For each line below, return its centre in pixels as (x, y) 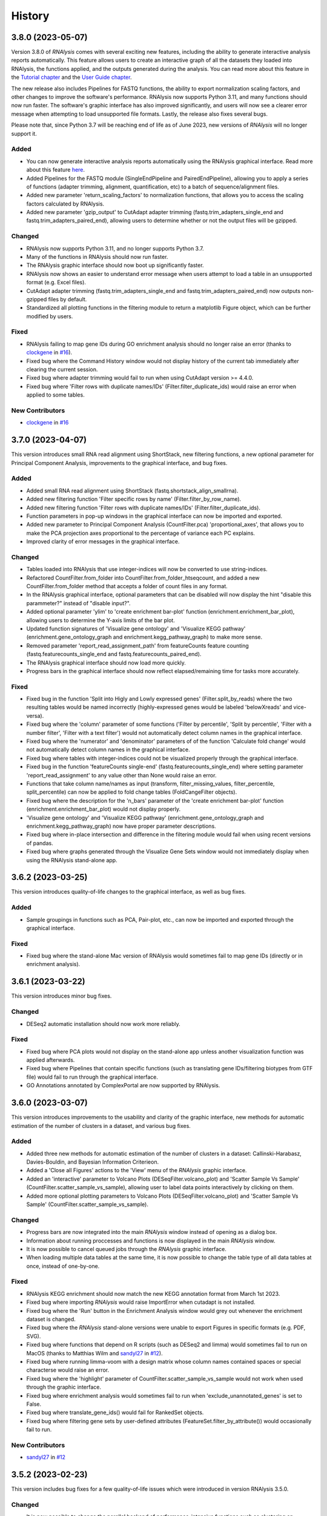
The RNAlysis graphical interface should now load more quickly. (106, 662)
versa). (35, 716)
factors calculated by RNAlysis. (65, 204)
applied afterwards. (51, 1060)
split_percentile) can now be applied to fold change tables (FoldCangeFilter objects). (132, 792)
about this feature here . (55, 170)
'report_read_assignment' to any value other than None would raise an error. (121, 775)
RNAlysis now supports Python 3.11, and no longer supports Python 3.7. (115, 248)
